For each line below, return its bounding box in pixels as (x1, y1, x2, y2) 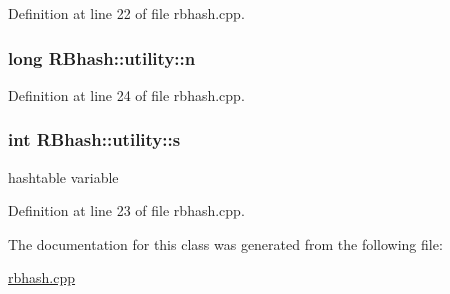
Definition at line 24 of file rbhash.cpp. (8, 84, 245, 105)
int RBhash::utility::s (8, 127, 181, 152)
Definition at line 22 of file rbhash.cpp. (8, 3, 245, 23)
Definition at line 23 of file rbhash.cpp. (8, 200, 245, 221)
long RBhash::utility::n (8, 45, 196, 70)
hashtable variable (8, 166, 119, 187)
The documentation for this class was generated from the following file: (8, 233, 443, 254)
